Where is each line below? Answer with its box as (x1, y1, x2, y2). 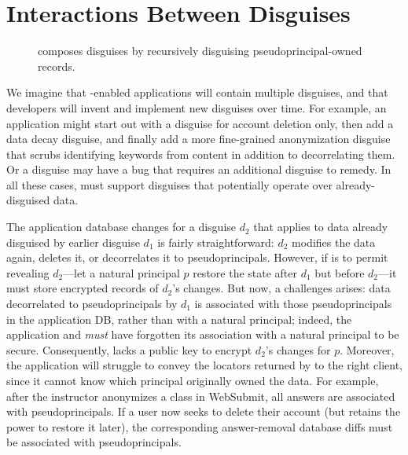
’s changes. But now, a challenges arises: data (172, 280, 391, 296)
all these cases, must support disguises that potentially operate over (6, 176, 333, 193)
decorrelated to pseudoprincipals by (6, 295, 178, 312)
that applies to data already (253, 218, 388, 235)
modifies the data (292, 233, 376, 250)
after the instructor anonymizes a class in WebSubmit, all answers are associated (6, 387, 395, 404)
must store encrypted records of (6, 280, 159, 296)
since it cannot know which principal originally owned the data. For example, (6, 372, 379, 388)
